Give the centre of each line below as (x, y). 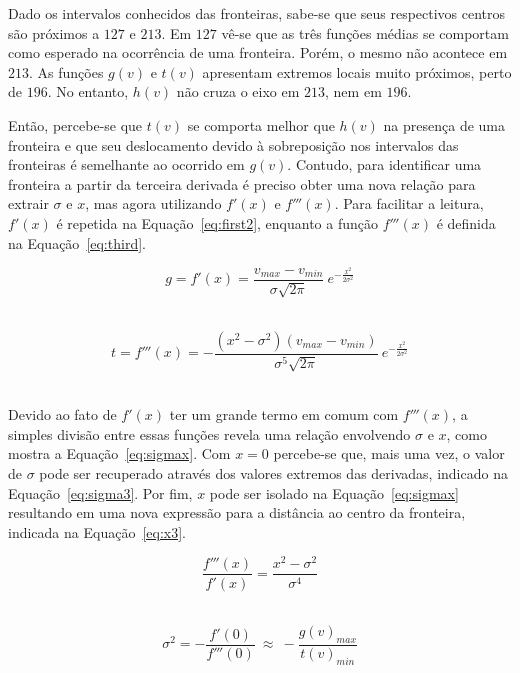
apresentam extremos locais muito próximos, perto (357, 71)
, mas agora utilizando (153, 203)
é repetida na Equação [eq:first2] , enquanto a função (217, 222)
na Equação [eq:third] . (77, 242)
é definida (466, 222)
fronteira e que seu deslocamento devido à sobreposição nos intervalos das (233, 144)
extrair (28, 203)
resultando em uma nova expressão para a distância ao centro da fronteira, (237, 512)
